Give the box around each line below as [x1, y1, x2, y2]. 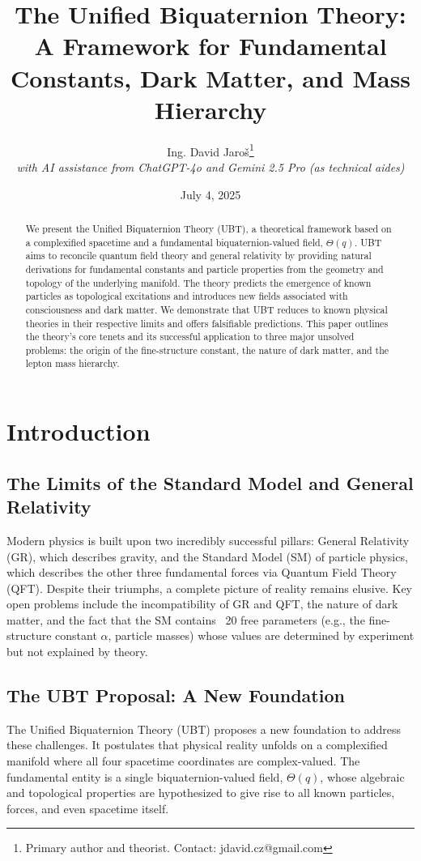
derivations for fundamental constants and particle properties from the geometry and [25, 262, 384, 275]
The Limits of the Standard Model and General [6, 470, 414, 495]
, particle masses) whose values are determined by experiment [108, 627, 415, 644]
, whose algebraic [320, 768, 405, 785]
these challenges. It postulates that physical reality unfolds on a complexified [6, 736, 388, 753]
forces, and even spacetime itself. [6, 799, 169, 816]
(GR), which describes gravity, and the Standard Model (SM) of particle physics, [6, 548, 408, 565]
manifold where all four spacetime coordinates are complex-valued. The [6, 752, 360, 769]
